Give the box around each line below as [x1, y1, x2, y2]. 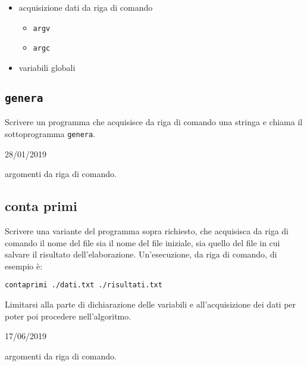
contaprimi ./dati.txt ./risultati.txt [5, 281, 162, 290]
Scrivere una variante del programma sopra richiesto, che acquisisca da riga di [5, 224, 289, 237]
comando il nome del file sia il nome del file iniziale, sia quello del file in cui [5, 236, 280, 249]
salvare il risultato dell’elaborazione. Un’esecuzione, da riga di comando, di [5, 248, 277, 260]
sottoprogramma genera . [5, 127, 96, 139]
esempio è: [5, 259, 43, 272]
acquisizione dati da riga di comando [18, 1, 153, 13]
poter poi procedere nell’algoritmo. [5, 309, 131, 322]
